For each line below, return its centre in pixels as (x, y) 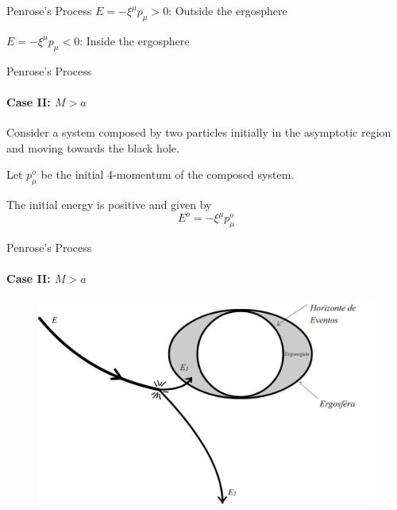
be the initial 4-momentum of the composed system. (168, 174)
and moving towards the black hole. (93, 147)
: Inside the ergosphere (135, 40)
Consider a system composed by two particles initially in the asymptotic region (199, 131)
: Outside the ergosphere (228, 10)
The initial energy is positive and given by (109, 204)
